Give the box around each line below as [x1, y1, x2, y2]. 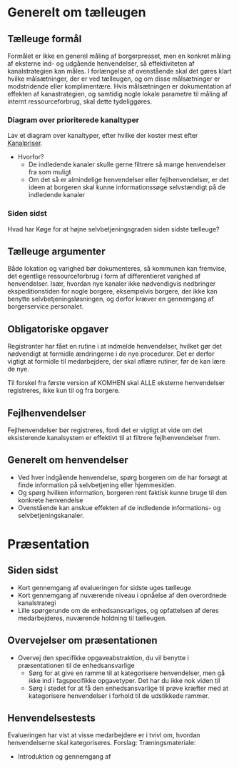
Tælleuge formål [7, 33, 82, 45]
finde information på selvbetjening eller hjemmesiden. [17, 480, 176, 489]
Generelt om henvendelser [7, 454, 128, 467]
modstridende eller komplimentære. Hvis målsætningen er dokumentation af [7, 82, 232, 90]
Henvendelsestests [7, 712, 96, 724]
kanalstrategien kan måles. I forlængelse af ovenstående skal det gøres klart [7, 67, 232, 75]
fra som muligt [28, 168, 71, 176]
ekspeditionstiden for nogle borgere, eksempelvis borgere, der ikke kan [7, 287, 218, 296]
